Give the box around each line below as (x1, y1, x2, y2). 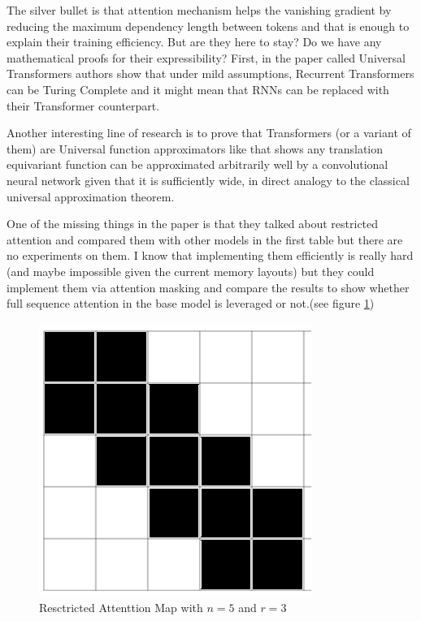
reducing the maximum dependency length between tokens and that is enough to (7, 17, 410, 34)
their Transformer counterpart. (7, 97, 160, 114)
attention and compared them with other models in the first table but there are (7, 231, 403, 248)
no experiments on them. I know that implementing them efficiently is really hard (7, 247, 414, 264)
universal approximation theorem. (7, 188, 175, 205)
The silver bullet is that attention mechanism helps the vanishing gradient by (7, 2, 392, 18)
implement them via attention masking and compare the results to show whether (7, 278, 410, 295)
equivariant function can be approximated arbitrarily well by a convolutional (7, 156, 388, 173)
